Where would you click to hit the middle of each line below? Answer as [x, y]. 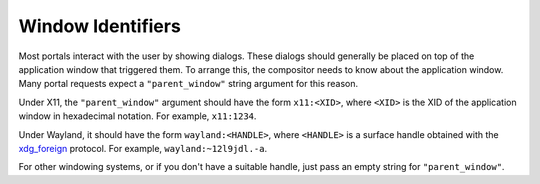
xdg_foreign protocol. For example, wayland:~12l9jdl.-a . [143, 148]
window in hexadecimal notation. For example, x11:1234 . [137, 116]
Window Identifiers [100, 26]
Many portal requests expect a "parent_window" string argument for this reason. [188, 84]
